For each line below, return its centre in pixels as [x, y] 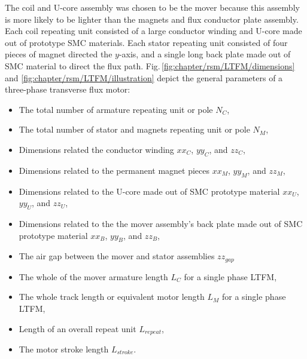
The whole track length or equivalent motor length [112, 297]
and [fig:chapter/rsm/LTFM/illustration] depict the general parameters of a [144, 77]
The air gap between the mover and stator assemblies [117, 256]
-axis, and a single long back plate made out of [205, 54]
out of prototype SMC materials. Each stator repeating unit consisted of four [146, 42]
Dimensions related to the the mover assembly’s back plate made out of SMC [161, 223]
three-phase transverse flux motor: [68, 89]
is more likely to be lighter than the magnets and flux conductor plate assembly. [152, 19]
